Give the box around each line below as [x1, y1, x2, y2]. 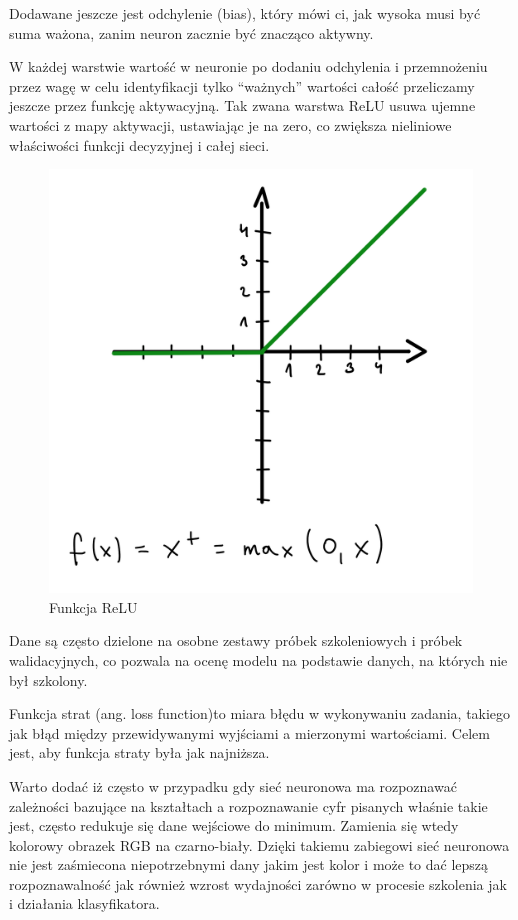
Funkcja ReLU [49, 596, 138, 617]
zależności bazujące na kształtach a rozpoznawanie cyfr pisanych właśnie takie [9, 795, 488, 816]
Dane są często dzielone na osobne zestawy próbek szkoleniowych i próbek [9, 630, 463, 651]
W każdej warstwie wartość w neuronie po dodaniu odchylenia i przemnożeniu [9, 56, 488, 77]
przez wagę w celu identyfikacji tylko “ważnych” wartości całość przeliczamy [9, 75, 475, 96]
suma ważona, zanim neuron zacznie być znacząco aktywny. [9, 22, 374, 43]
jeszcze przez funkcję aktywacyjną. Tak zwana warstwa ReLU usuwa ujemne [9, 95, 476, 116]
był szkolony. [9, 669, 88, 690]
